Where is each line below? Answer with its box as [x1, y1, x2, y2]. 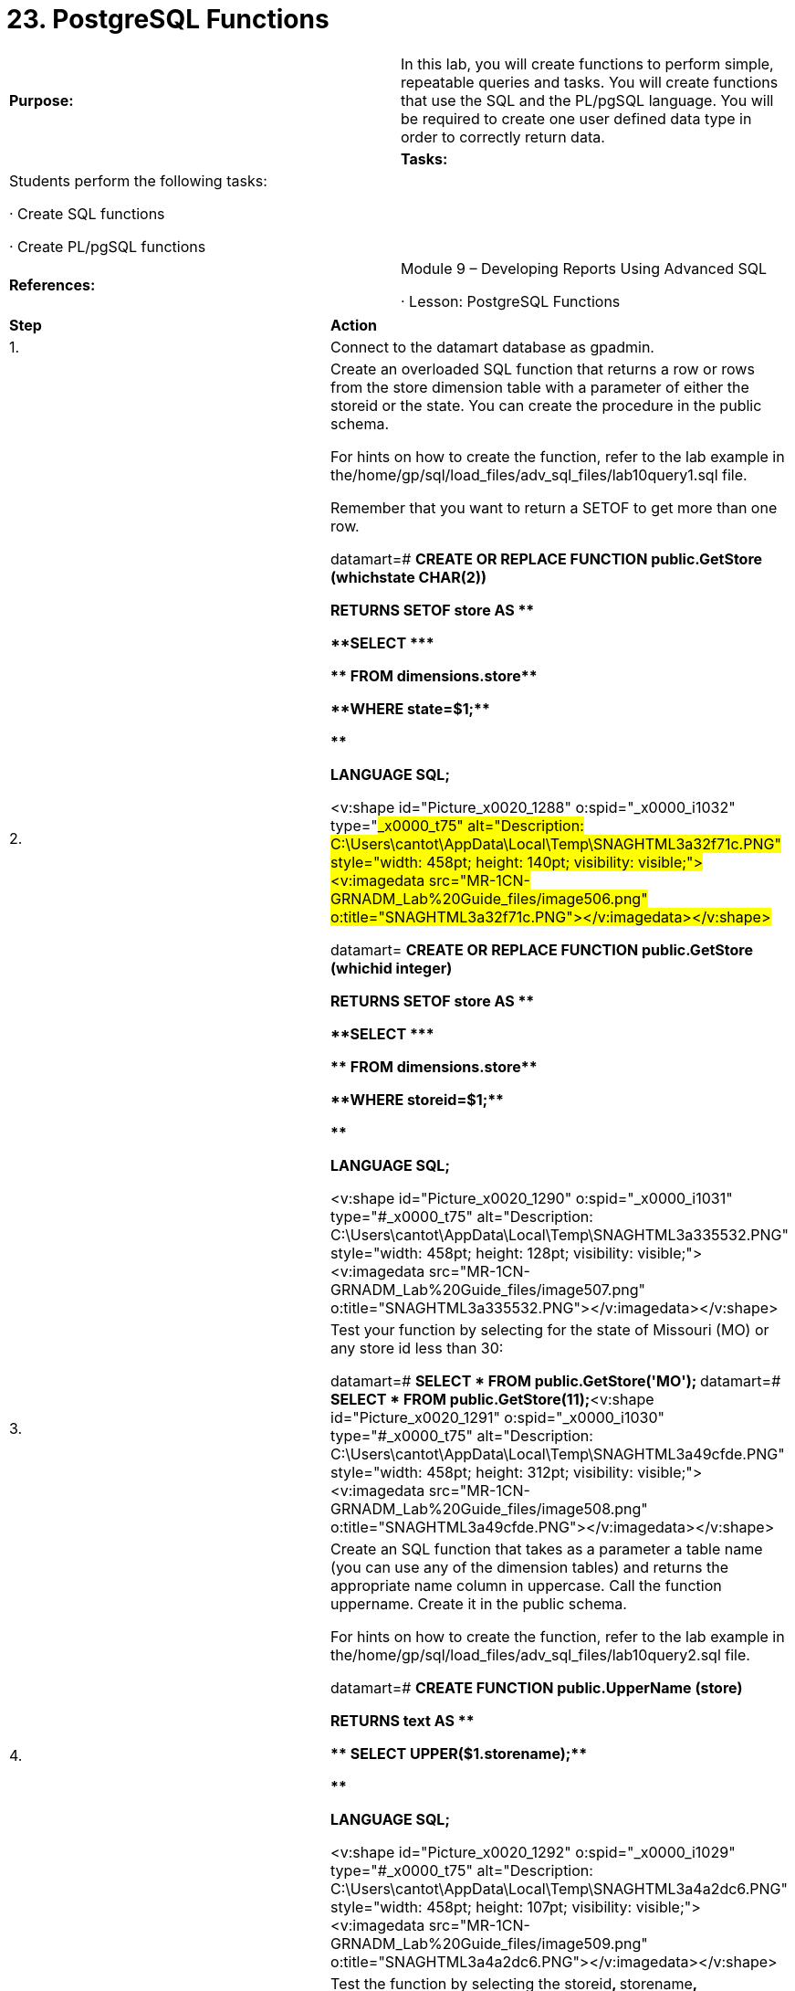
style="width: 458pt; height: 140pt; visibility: [330, 852, 634, 871]
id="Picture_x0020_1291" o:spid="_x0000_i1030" [330, 1407, 664, 1427]
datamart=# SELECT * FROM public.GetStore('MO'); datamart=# [330, 1371, 781, 1390]
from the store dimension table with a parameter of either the [330, 377, 749, 396]
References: [9, 275, 96, 294]
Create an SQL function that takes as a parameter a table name [330, 1539, 763, 1558]
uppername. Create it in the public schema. [330, 1594, 627, 1613]
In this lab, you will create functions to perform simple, [401, 54, 774, 73]
